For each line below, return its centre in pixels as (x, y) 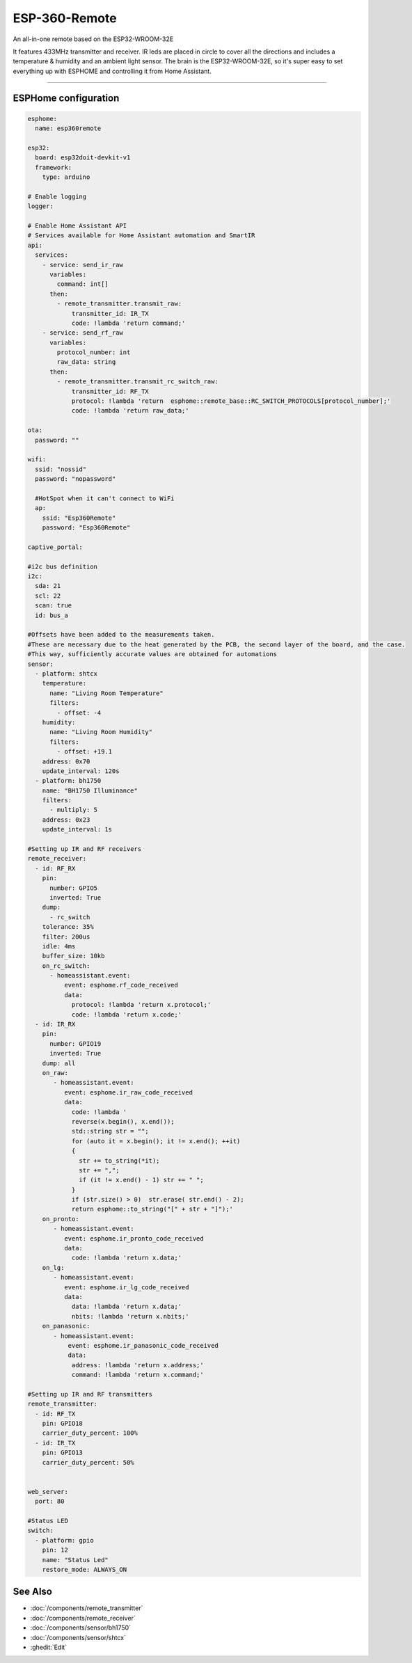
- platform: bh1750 (68, 781)
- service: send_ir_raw (82, 265)
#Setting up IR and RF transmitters (90, 1394)
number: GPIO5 (73, 888)
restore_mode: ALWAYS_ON (85, 1569)
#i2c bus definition (62, 566)
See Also (32, 1592)
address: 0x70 (66, 761)
